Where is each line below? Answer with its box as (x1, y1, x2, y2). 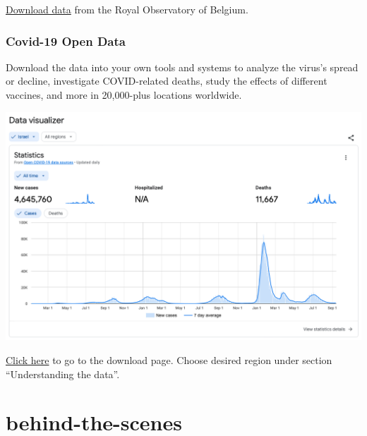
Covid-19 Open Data (6, 32, 126, 49)
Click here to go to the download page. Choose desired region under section (6, 353, 332, 368)
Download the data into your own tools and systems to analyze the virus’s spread (6, 59, 359, 74)
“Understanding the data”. (6, 366, 120, 381)
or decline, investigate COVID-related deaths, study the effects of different (6, 73, 327, 88)
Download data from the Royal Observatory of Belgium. (6, 2, 248, 16)
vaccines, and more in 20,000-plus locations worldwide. (6, 87, 242, 102)
